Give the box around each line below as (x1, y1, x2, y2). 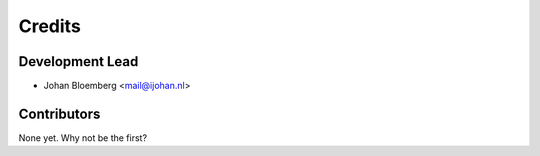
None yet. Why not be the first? (18, 131, 148, 144)
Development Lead (18, 53, 139, 70)
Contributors (18, 105, 101, 122)
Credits (18, 15, 82, 37)
